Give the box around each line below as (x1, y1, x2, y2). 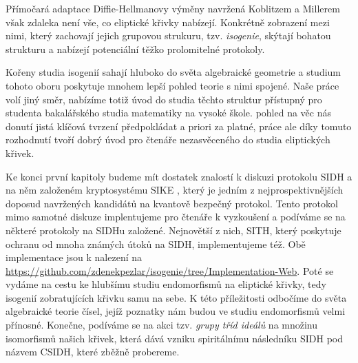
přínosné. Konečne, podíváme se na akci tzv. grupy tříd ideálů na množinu (6, 318, 318, 332)
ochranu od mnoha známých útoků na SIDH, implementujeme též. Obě (6, 236, 306, 251)
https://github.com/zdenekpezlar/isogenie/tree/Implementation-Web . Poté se (6, 263, 334, 278)
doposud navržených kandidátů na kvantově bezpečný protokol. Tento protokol (6, 196, 338, 210)
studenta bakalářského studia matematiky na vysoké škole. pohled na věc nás (6, 105, 331, 120)
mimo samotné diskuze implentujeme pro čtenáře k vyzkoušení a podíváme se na (6, 209, 346, 224)
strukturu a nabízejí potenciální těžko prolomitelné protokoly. (6, 41, 265, 56)
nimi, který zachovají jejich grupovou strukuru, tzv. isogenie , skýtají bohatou (6, 28, 331, 43)
